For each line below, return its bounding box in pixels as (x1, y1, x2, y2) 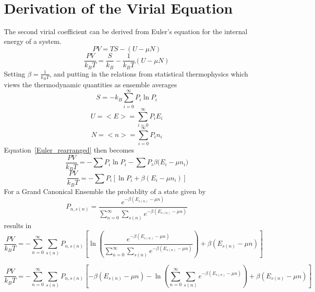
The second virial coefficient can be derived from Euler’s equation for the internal (4, 26, 248, 37)
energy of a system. (4, 36, 62, 46)
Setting (4, 68, 25, 78)
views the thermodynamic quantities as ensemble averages (4, 79, 177, 90)
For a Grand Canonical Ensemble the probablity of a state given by (4, 186, 206, 196)
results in (4, 220, 32, 231)
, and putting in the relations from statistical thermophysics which (49, 68, 248, 78)
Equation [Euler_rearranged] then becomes (4, 145, 135, 155)
